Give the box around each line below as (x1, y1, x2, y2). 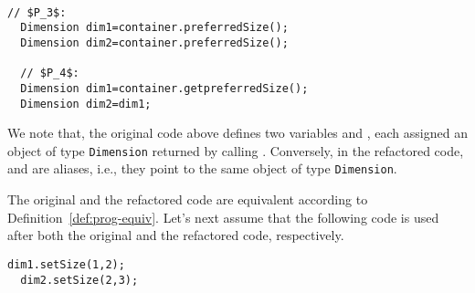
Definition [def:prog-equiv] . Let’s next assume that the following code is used (7, 207, 439, 226)
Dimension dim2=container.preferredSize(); (20, 36, 289, 49)
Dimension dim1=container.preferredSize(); (20, 21, 289, 35)
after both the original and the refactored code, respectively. (7, 225, 344, 245)
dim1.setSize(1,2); (7, 257, 125, 271)
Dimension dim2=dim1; (20, 97, 152, 110)
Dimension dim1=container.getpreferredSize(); (20, 81, 309, 95)
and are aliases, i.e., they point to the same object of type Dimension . (7, 159, 397, 178)
